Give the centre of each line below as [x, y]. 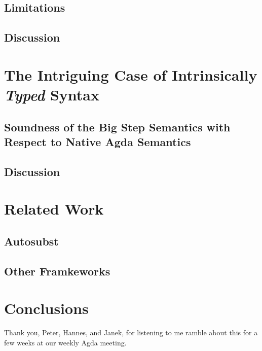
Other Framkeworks [57, 271]
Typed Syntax [52, 94]
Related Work [54, 209]
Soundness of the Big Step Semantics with [117, 127]
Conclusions [46, 308]
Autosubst [31, 241]
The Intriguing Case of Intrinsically [131, 74]
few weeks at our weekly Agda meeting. [65, 342]
